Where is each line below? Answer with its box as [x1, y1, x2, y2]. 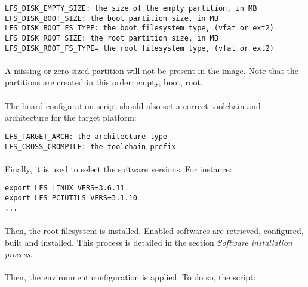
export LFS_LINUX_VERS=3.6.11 [5, 184, 125, 193]
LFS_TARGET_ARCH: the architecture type [5, 132, 168, 141]
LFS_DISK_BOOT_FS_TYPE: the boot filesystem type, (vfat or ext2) [5, 24, 275, 33]
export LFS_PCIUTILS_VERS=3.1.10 [5, 194, 137, 202]
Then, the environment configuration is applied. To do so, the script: [5, 271, 256, 283]
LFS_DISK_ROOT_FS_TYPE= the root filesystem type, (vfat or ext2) [5, 44, 275, 53]
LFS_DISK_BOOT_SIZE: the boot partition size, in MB [5, 14, 218, 23]
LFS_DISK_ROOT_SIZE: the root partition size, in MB [5, 33, 218, 42]
